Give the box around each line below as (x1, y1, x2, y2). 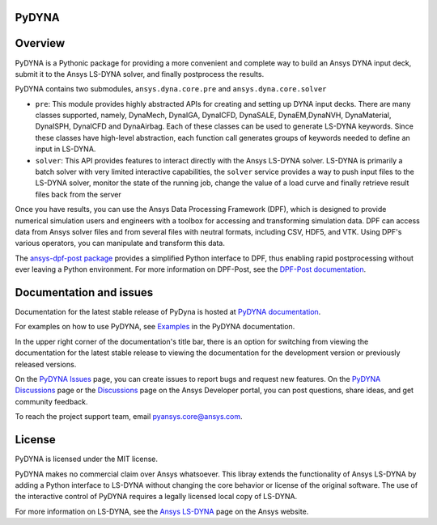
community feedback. (15, 396, 88, 406)
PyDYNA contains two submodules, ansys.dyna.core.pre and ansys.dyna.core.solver (15, 84, 327, 94)
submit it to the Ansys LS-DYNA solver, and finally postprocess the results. (15, 69, 265, 78)
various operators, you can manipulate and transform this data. (15, 239, 226, 248)
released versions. (15, 359, 77, 369)
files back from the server (35, 189, 121, 199)
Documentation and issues (15, 286, 154, 299)
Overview (15, 36, 66, 50)
